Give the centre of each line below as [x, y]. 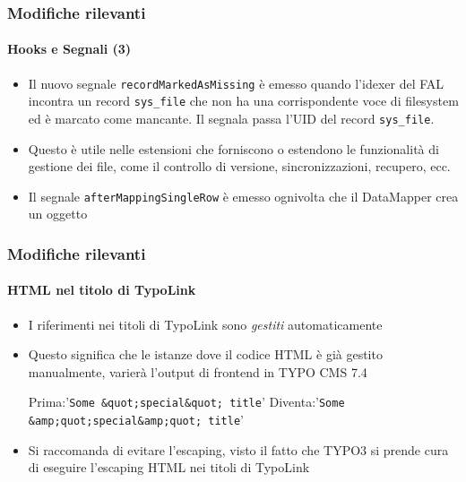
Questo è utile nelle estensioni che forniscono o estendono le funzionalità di [233, 148]
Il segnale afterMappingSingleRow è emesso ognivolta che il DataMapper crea [243, 196]
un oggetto [58, 214]
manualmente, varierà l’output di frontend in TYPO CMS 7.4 [198, 371]
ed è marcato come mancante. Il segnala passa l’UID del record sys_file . [231, 118]
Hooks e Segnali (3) [69, 49]
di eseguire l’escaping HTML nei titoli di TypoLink [169, 467]
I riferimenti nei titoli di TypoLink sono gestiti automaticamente [205, 324]
